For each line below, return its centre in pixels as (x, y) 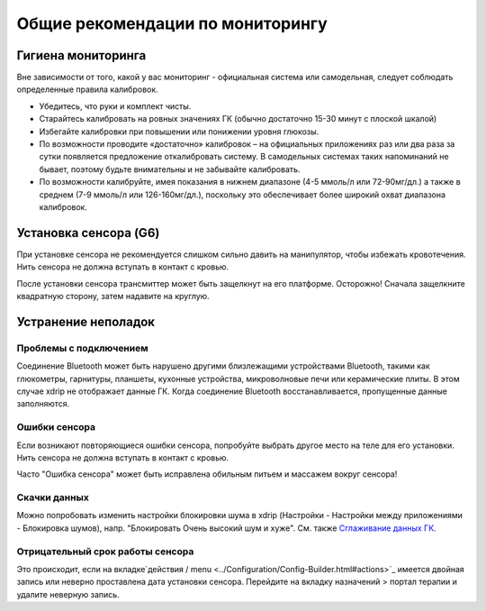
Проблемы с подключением (82, 348)
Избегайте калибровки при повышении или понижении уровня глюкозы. (179, 132)
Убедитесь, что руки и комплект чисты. (115, 106)
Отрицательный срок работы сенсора (105, 552)
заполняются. (43, 404)
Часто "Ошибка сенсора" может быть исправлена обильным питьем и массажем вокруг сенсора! (207, 474)
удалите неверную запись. (68, 594)
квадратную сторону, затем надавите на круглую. (113, 296)
